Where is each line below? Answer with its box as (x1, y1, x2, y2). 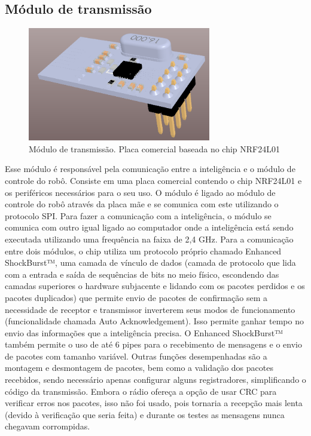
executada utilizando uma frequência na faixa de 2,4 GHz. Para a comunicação (5, 232, 294, 245)
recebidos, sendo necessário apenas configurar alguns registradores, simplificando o (5, 373, 306, 386)
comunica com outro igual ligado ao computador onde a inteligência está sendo (5, 221, 294, 234)
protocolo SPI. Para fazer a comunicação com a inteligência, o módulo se (5, 209, 272, 222)
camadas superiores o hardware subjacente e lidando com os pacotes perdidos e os (5, 280, 305, 292)
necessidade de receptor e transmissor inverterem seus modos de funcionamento (5, 303, 295, 315)
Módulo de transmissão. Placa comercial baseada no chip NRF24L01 (29, 142, 280, 155)
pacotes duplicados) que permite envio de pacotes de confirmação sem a (5, 291, 267, 303)
